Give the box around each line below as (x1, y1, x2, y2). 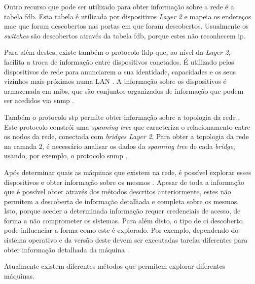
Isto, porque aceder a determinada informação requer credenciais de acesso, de (4, 206, 241, 216)
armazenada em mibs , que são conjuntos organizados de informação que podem (4, 85, 244, 96)
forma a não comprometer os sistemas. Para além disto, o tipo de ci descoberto (4, 215, 243, 225)
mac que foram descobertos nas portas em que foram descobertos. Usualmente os (4, 21, 249, 31)
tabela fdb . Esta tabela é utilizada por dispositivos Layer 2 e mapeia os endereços (4, 11, 251, 21)
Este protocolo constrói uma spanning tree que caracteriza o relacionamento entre (4, 121, 250, 132)
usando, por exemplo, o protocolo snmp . (4, 150, 128, 161)
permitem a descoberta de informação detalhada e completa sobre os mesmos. (4, 196, 239, 206)
